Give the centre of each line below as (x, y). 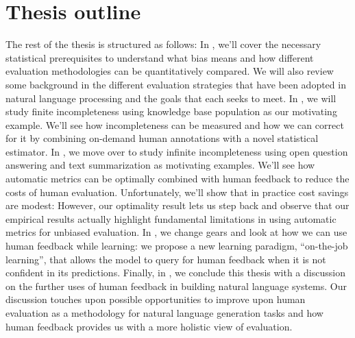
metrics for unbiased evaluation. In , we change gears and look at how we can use (176, 232)
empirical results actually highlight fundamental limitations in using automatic (171, 218)
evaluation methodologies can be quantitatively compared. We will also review (170, 71)
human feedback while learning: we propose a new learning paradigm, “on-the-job (177, 246)
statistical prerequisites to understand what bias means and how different (160, 57)
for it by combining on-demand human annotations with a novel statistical (162, 138)
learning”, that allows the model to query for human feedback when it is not (166, 259)
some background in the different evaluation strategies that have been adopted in (176, 84)
